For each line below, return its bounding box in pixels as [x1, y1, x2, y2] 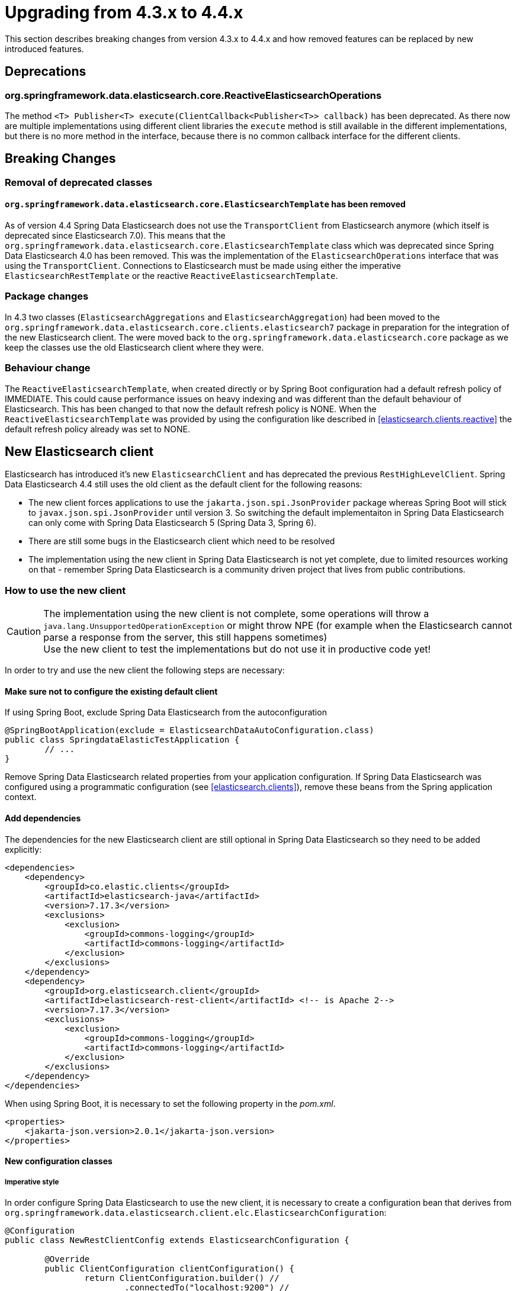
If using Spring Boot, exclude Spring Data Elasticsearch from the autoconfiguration [5, 707, 327, 718]
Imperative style [5, 1177, 59, 1186]
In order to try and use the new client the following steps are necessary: [5, 665, 285, 676]
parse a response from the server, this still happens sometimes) [43, 631, 327, 644]
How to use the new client [5, 584, 126, 596]
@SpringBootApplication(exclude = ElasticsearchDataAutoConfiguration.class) [5, 725, 374, 736]
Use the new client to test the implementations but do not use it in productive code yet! [43, 643, 431, 656]
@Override [44, 1254, 90, 1264]
